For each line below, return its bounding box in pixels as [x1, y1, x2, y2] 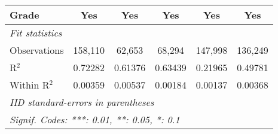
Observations [10, 43, 64, 57]
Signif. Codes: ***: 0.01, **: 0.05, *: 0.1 [10, 112, 180, 126]
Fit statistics [10, 26, 62, 39]
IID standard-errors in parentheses [10, 95, 154, 109]
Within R [10, 78, 50, 92]
